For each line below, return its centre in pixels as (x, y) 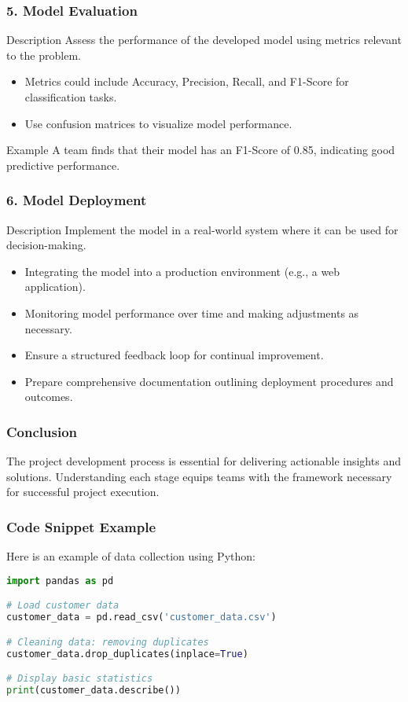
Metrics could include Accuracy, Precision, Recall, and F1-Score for (187, 81)
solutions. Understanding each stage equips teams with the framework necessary (199, 476)
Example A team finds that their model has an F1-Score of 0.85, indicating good (201, 150)
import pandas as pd (60, 581)
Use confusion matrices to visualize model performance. (158, 123)
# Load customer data (63, 606)
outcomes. (49, 397)
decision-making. (46, 245)
